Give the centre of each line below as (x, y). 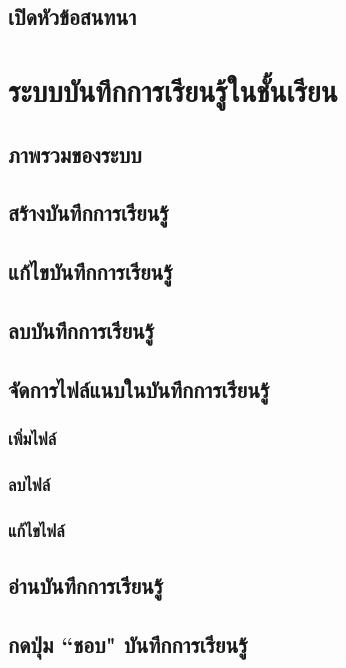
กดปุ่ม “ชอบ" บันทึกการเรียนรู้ (128, 643)
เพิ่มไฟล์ (32, 437)
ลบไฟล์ (29, 483)
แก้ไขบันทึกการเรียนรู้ (90, 271)
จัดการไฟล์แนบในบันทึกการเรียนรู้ (139, 388)
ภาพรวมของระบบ (75, 153)
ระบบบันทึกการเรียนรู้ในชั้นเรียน (173, 89)
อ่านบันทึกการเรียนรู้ (86, 584)
